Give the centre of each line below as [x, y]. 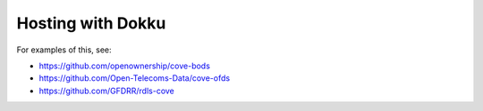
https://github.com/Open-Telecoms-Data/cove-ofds [135, 78]
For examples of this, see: [64, 50]
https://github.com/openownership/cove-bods [124, 66]
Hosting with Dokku [91, 23]
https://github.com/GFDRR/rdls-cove [106, 91]
